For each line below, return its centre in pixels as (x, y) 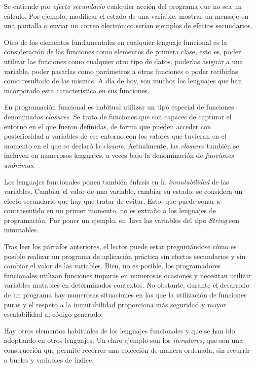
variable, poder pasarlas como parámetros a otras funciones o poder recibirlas (121, 71)
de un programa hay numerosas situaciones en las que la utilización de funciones (125, 295)
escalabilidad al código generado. (54, 314)
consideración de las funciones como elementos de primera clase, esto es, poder (123, 52)
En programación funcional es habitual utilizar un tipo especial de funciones (119, 107)
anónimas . (19, 165)
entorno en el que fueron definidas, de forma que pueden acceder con (108, 126)
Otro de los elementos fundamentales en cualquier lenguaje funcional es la (115, 42)
